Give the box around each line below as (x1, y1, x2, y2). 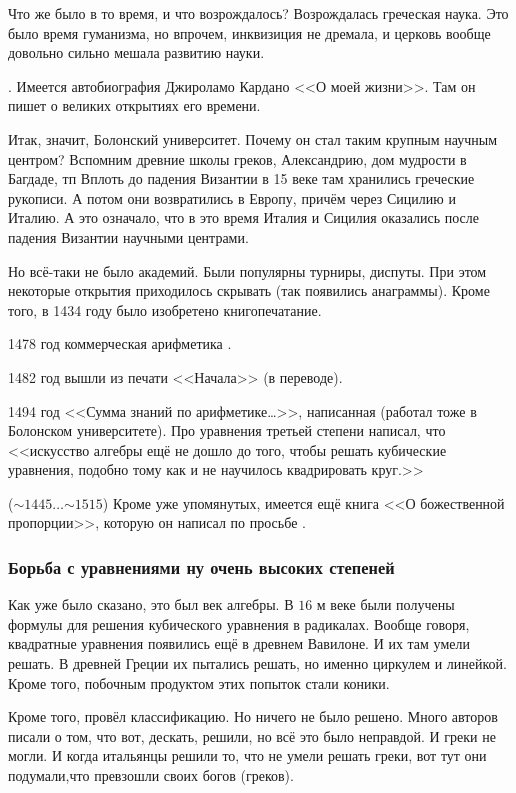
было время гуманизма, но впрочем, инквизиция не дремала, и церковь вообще (8, 22, 491, 43)
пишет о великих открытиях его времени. (8, 95, 261, 116)
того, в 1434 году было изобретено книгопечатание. (8, 299, 322, 320)
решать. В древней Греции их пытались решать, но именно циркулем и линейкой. (8, 653, 507, 674)
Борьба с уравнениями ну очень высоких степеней (8, 554, 395, 579)
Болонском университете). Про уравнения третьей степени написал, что (8, 420, 446, 441)
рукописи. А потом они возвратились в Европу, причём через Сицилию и (8, 187, 456, 208)
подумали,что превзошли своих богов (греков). (8, 765, 294, 786)
